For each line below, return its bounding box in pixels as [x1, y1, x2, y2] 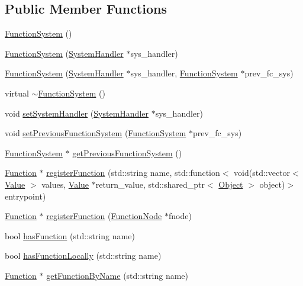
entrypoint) [5, 189, 46, 202]
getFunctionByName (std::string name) [46, 269, 189, 281]
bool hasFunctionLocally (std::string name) [5, 249, 162, 262]
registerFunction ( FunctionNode [46, 210, 162, 222]
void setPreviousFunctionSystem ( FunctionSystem [5, 127, 186, 139]
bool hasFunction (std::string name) [5, 229, 135, 242]
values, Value [41, 178, 89, 190]
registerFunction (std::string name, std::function [46, 166, 220, 179]
